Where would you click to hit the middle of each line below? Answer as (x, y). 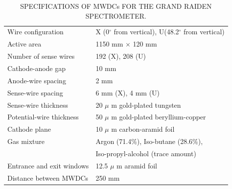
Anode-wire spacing (37, 80)
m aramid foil (137, 165)
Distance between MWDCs (48, 177)
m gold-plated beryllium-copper (159, 117)
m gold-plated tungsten (146, 105)
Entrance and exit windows (48, 165)
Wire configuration (35, 32)
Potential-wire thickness (43, 117)
